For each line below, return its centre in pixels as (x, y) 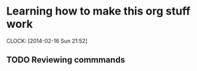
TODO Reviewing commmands (66, 60)
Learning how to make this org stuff (98, 11)
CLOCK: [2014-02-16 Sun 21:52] (47, 41)
